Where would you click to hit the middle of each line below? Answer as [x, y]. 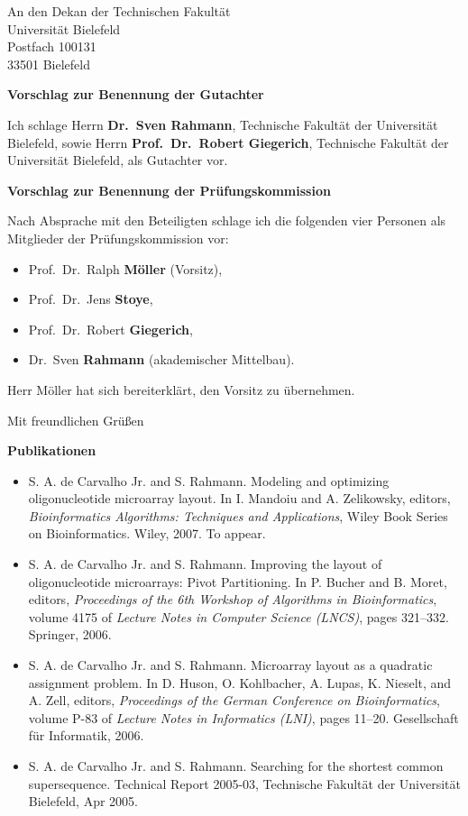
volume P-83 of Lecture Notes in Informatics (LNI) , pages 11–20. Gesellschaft [243, 717]
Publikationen [52, 450]
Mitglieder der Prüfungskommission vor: [118, 238]
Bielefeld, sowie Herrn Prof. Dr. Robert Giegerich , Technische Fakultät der [228, 142]
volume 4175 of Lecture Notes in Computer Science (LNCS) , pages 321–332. [239, 616]
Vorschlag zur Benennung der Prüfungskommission [169, 190]
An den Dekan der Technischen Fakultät [119, 11]
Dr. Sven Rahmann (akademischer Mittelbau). [161, 359]
